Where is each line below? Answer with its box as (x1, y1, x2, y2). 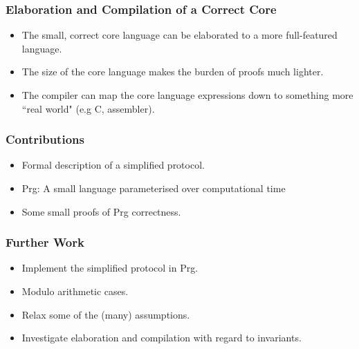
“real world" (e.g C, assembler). (21, 101, 155, 115)
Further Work (6, 234, 84, 251)
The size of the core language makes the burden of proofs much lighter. (21, 64, 324, 79)
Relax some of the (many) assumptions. (21, 307, 190, 321)
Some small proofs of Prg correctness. (21, 204, 181, 218)
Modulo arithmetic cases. (21, 284, 129, 298)
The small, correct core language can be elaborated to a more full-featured (21, 28, 338, 42)
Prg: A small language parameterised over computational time (21, 181, 286, 195)
